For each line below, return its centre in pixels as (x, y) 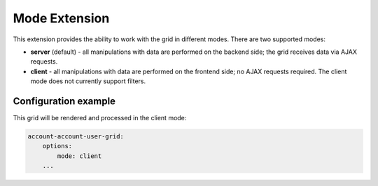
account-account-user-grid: (76, 136)
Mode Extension (61, 18)
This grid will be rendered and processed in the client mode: (100, 118)
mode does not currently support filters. (88, 81)
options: (57, 146)
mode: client (79, 156)
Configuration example (64, 101)
